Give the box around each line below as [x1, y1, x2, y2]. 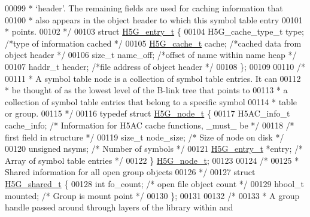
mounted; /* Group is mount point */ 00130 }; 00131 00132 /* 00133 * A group [5, 189, 300, 201]
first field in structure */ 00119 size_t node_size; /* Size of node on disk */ [5, 130, 284, 143]
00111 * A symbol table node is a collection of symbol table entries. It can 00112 [5, 72, 301, 84]
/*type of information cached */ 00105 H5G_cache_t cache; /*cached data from [5, 36, 302, 49]
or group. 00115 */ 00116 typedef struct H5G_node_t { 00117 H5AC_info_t [5, 107, 290, 120]
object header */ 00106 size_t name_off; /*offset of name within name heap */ [5, 48, 297, 61]
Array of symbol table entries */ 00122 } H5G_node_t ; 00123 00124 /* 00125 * [5, 154, 299, 166]
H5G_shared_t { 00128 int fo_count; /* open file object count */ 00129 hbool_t [5, 177, 304, 190]
